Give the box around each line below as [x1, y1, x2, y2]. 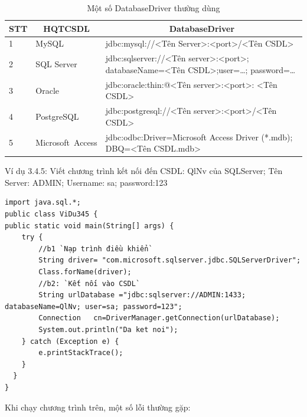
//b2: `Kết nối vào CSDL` [38, 279, 141, 288]
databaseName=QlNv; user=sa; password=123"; [5, 302, 182, 311]
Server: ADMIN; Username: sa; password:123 [5, 176, 168, 188]
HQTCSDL [43, 22, 90, 34]
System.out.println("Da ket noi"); [38, 326, 178, 334]
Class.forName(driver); [38, 268, 132, 277]
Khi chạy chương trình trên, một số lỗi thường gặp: [5, 400, 191, 413]
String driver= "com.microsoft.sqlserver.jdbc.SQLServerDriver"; [38, 256, 301, 265]
